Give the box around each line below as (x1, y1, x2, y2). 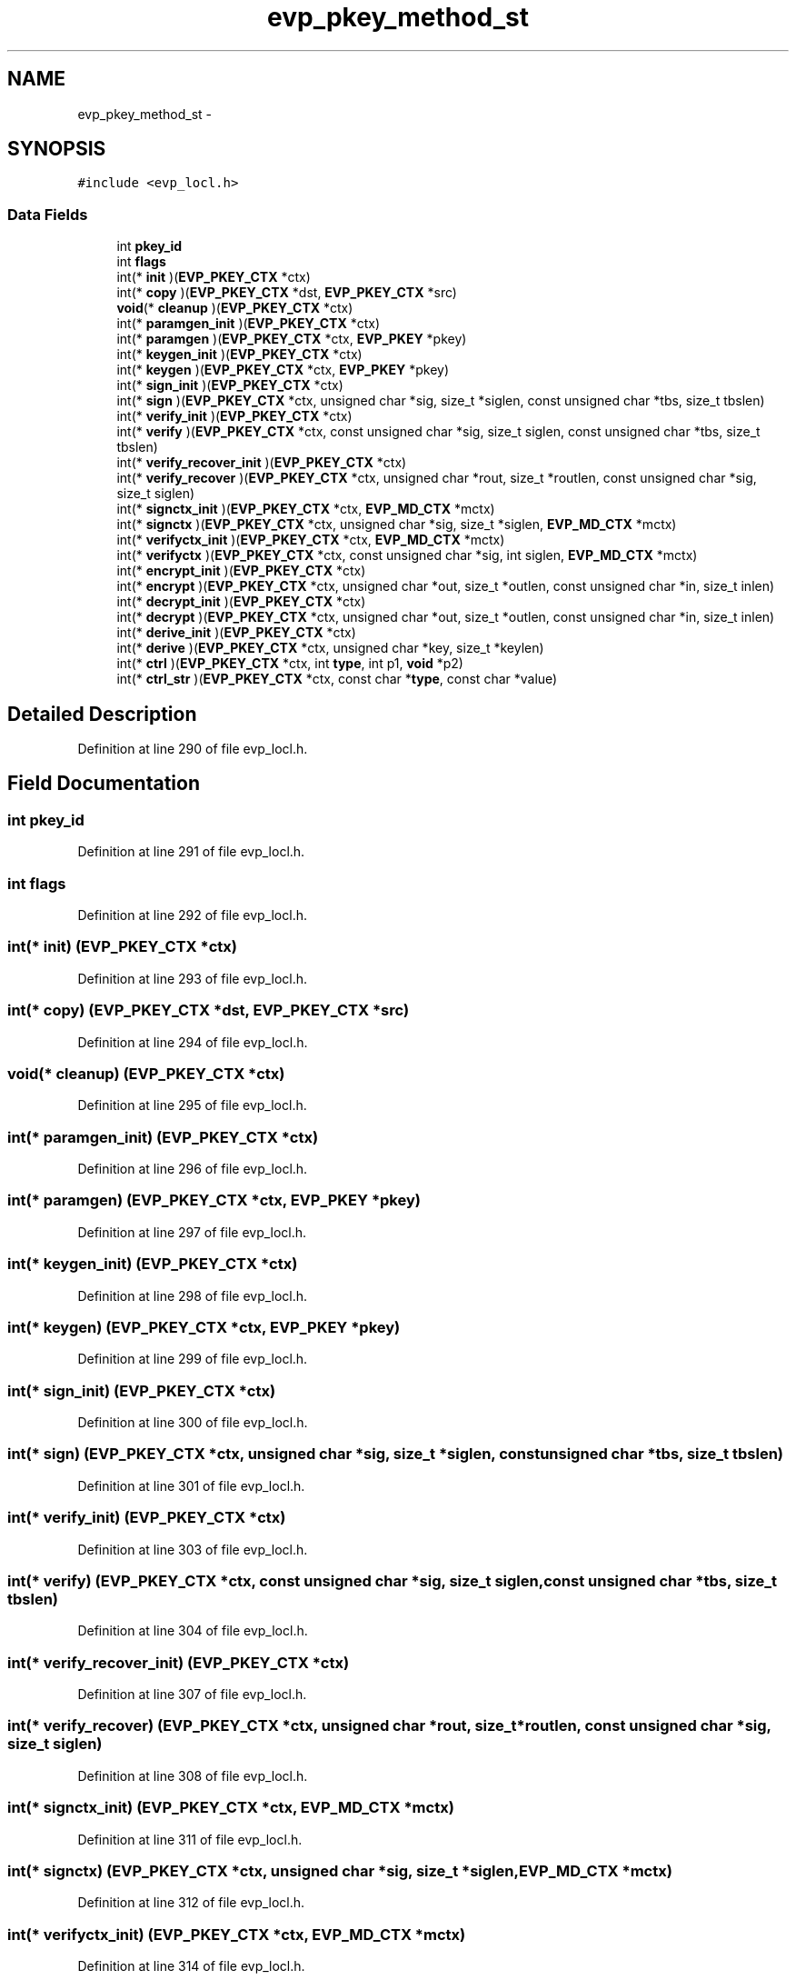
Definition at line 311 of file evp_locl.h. (77, 1831, 303, 1847)
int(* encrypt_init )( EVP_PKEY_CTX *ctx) (116, 563, 366, 579)
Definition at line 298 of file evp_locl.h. (77, 1287, 308, 1304)
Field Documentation (7, 772, 200, 795)
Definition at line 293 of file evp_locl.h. (77, 970, 308, 986)
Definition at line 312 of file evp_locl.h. (77, 1895, 305, 1911)
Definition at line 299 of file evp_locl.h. (77, 1351, 308, 1367)
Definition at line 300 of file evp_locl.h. (77, 1415, 308, 1430)
